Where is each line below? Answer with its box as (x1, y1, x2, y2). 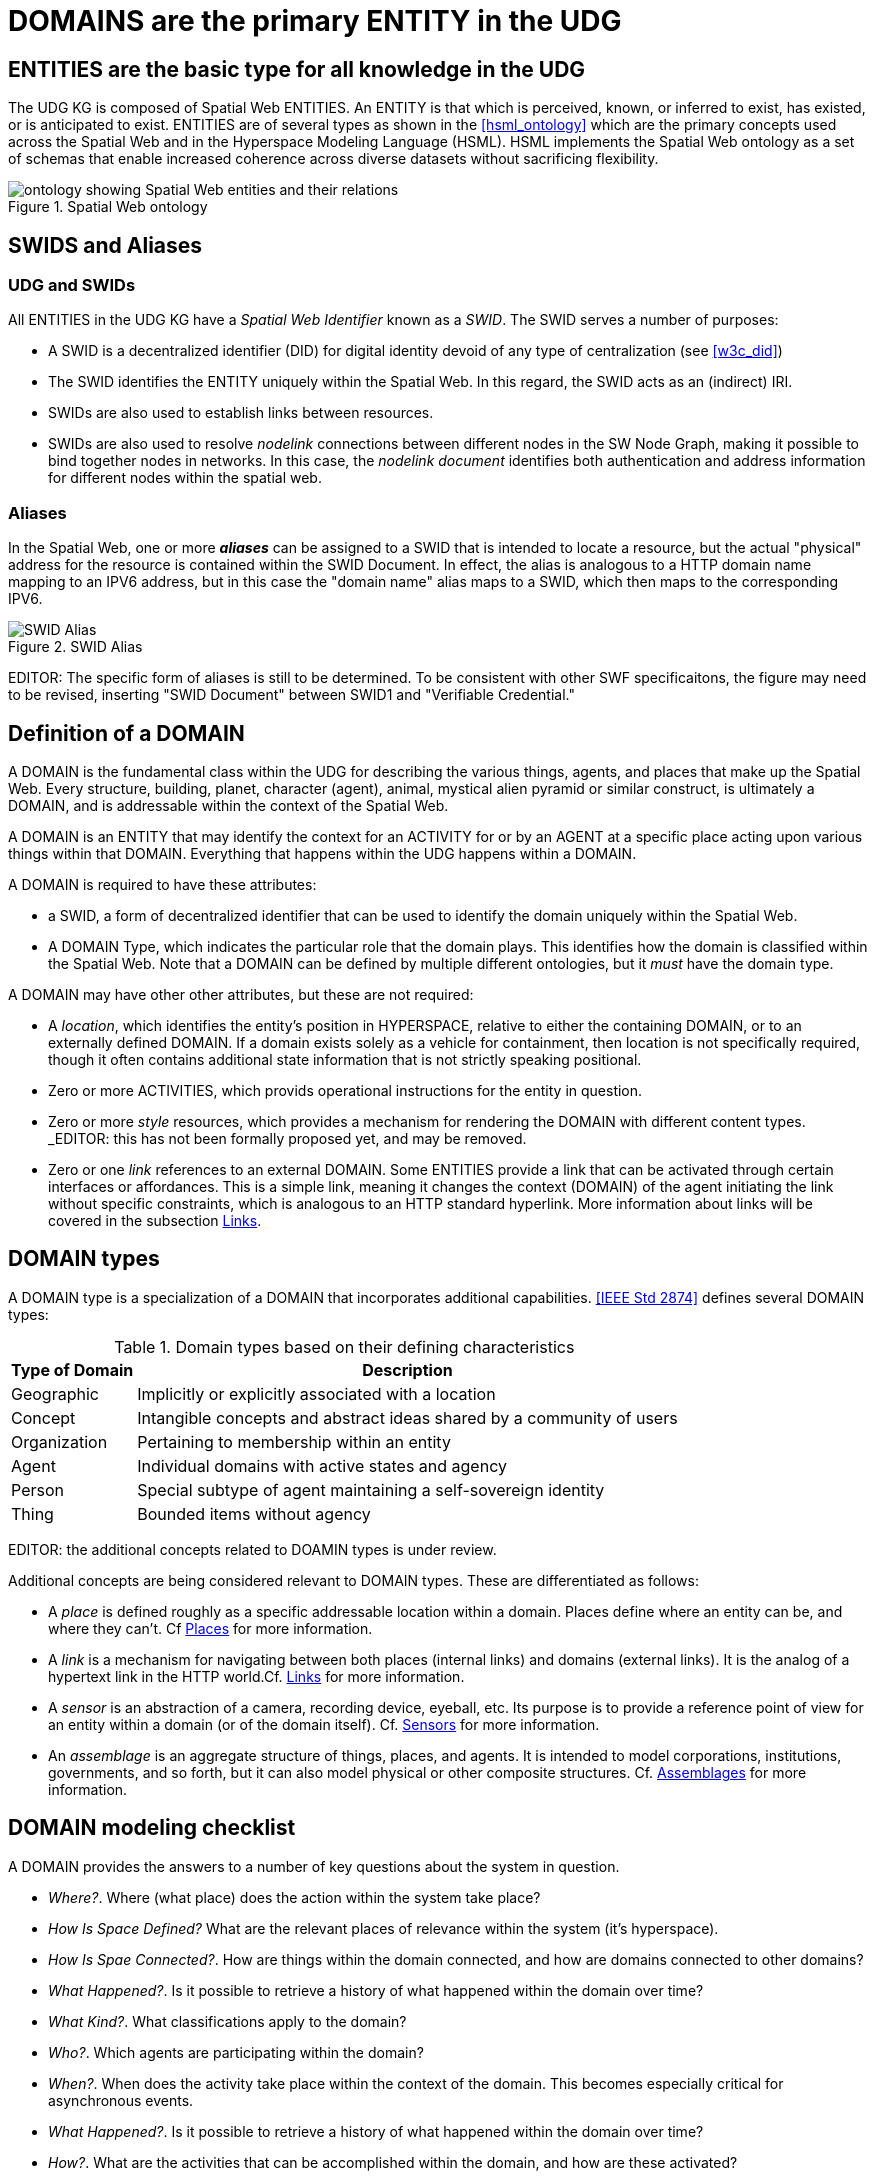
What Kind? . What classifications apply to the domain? (48, 2012, 407, 2030)
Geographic (11, 1383, 99, 1404)
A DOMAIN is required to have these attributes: (8, 875, 317, 893)
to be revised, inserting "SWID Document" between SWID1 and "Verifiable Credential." (8, 686, 575, 704)
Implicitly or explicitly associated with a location (137, 1383, 496, 1404)
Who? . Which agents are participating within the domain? (48, 2043, 424, 2061)
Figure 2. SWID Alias (8, 638, 143, 656)
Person (11, 1479, 64, 1500)
